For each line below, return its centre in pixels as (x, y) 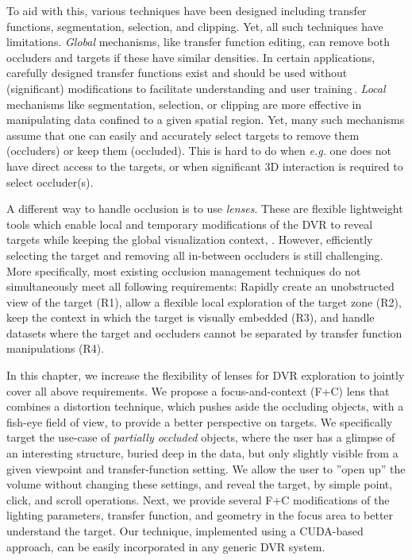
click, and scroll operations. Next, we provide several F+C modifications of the (198, 499)
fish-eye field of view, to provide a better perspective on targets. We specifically (200, 421)
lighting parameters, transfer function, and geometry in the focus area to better (200, 515)
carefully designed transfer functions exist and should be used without (177, 73)
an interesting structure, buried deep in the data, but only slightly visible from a (202, 453)
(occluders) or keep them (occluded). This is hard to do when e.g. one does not (199, 151)
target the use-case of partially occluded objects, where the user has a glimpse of (201, 437)
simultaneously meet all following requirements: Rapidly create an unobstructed (200, 286)
